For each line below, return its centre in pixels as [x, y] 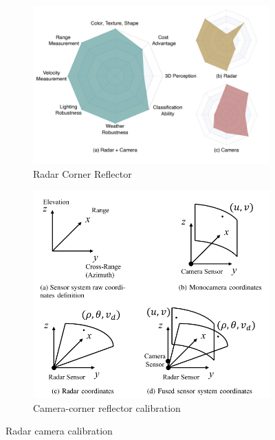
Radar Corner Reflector [82, 173]
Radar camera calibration [59, 431]
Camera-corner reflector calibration [107, 407]
